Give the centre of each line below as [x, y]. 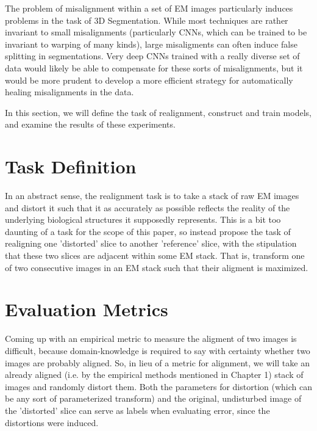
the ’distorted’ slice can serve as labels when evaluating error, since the [137, 410]
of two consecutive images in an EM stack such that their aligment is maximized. [157, 267]
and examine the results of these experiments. [90, 124]
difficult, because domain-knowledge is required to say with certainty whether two [158, 350]
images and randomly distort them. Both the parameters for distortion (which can [158, 386]
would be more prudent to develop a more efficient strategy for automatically [149, 80]
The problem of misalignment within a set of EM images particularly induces [149, 8]
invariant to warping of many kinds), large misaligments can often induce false [151, 44]
